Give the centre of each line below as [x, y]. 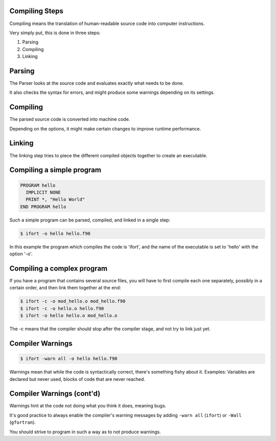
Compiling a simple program [55, 170]
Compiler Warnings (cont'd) [55, 394]
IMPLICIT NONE [43, 192]
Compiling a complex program [58, 268]
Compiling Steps [36, 11]
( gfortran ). [22, 422]
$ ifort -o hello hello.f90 [55, 233]
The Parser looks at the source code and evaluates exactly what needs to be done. [97, 83]
